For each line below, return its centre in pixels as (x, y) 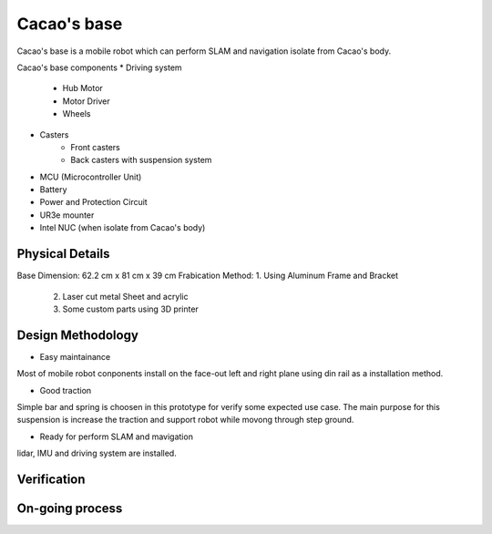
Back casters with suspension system (141, 160)
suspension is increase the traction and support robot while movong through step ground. (185, 420)
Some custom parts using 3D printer (131, 309)
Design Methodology (77, 335)
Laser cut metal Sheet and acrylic (125, 296)
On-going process (70, 508)
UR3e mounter (67, 215)
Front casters (95, 147)
